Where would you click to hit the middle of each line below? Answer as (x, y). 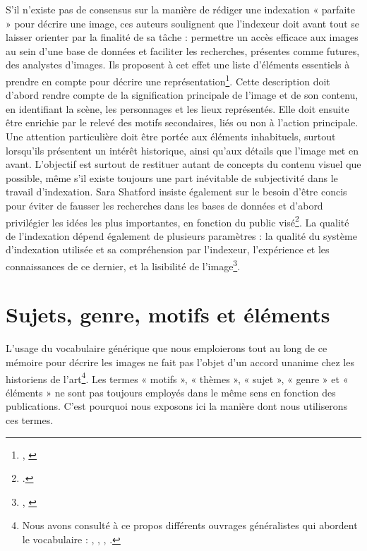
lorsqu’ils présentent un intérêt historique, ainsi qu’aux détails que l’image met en (182, 150)
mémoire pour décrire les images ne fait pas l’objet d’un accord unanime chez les (180, 362)
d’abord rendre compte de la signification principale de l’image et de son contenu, (182, 95)
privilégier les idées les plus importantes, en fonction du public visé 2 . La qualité (178, 221)
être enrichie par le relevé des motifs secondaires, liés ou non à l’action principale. (182, 122)
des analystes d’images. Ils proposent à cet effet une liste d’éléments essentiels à (178, 65)
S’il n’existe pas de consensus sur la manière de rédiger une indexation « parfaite (180, 9)
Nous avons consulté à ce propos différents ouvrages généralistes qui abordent (190, 525)
